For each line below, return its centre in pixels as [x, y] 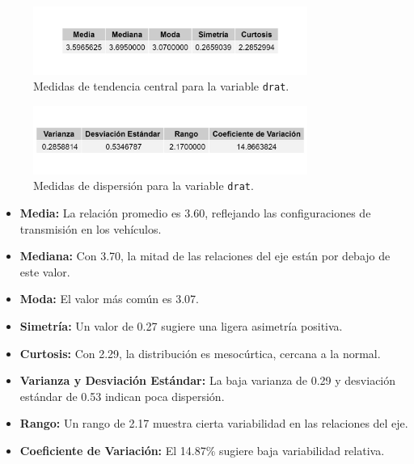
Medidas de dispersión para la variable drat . [144, 186]
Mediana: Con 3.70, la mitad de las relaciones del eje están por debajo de [205, 256]
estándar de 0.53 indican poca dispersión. [122, 396]
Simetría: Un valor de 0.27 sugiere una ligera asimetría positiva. [181, 326]
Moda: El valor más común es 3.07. [109, 299]
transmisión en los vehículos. [91, 228]
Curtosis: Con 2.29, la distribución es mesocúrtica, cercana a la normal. [200, 353]
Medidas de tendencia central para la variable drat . [161, 86]
